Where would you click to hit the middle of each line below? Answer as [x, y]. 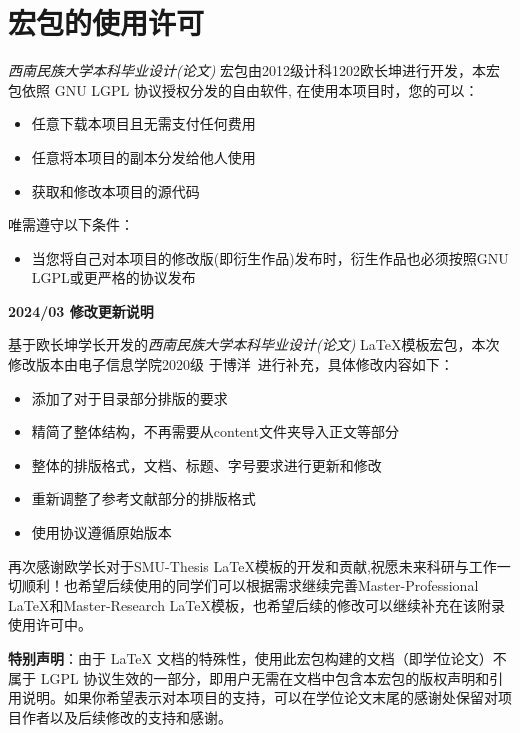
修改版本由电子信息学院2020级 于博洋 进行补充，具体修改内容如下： [231, 364]
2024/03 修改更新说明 [81, 310]
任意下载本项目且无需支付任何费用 [143, 123]
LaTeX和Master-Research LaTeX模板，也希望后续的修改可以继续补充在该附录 [256, 604]
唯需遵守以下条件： [71, 224]
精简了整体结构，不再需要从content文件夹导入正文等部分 [215, 431]
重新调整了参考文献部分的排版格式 [143, 498]
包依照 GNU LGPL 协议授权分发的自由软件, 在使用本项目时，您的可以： [243, 89]
